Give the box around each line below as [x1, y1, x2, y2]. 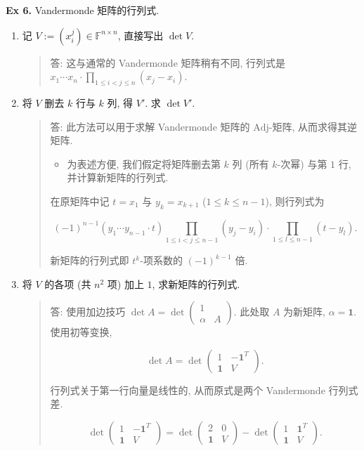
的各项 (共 [44, 276, 91, 291]
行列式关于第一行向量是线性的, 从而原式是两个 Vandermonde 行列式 [50, 382, 358, 397]
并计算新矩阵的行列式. [67, 170, 169, 185]
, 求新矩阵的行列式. [152, 276, 240, 291]
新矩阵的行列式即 [50, 253, 129, 268]
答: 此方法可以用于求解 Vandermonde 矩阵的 [50, 119, 250, 133]
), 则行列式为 [265, 193, 325, 208]
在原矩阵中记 [50, 193, 110, 208]
